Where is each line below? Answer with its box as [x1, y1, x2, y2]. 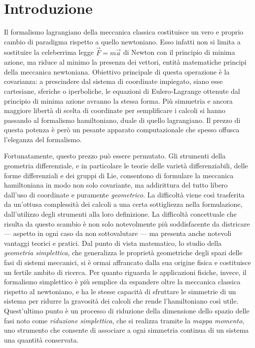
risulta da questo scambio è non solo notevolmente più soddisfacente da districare [4, 218, 250, 229]
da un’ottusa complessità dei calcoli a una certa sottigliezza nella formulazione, [4, 199, 243, 209]
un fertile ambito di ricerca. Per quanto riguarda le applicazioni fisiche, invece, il [4, 267, 247, 277]
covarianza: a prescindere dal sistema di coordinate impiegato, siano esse [4, 76, 223, 86]
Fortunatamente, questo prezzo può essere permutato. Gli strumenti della [4, 151, 226, 161]
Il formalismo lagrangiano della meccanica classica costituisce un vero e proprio [4, 27, 244, 37]
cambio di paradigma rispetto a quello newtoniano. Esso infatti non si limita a [4, 36, 241, 46]
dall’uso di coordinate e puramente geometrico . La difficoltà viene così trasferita [4, 189, 245, 199]
